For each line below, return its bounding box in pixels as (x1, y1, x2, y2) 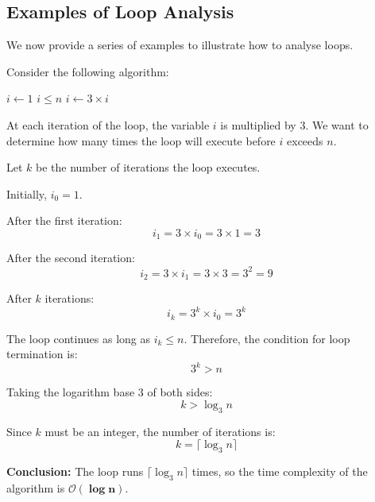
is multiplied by (220, 116, 296, 133)
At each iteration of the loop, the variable (6, 116, 210, 133)
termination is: (6, 346, 78, 362)
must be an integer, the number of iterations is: (44, 423, 276, 439)
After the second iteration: (6, 249, 135, 266)
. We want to (305, 116, 369, 133)
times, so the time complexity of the (191, 462, 368, 479)
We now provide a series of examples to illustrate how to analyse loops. (6, 37, 354, 53)
